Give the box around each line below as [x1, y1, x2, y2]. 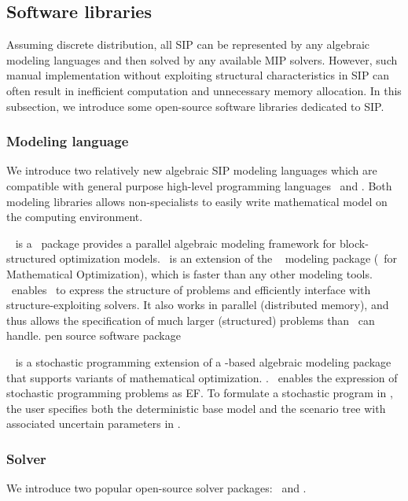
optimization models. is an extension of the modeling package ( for [59, 250, 398, 267]
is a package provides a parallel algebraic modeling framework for [15, 234, 336, 251]
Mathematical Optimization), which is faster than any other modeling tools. [6, 265, 373, 282]
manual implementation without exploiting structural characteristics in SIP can [6, 67, 390, 83]
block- [339, 234, 369, 251]
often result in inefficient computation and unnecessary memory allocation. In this [6, 82, 402, 98]
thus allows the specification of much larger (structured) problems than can [6, 311, 375, 328]
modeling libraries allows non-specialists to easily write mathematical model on [6, 193, 388, 209]
